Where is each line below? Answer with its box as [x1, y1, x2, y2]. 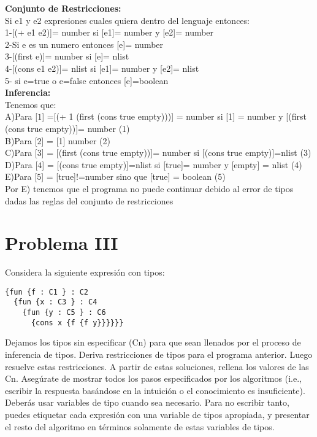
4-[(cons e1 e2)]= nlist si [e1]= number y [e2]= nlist [5, 61, 199, 74]
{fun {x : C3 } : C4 [13, 298, 97, 307]
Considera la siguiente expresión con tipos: [5, 266, 165, 279]
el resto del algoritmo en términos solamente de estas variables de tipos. [5, 420, 275, 433]
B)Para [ [5, 134, 37, 147]
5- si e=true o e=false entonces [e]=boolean [5, 74, 169, 87]
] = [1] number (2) [41, 134, 110, 147]
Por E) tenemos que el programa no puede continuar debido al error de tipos [5, 182, 294, 195]
